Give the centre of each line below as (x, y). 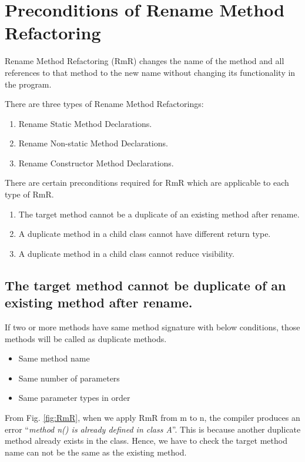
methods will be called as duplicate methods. (86, 338)
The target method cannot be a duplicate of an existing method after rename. (159, 214)
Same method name (54, 358)
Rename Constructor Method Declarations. (96, 163)
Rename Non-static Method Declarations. (93, 143)
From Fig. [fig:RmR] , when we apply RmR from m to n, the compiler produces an (152, 417)
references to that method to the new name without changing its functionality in (150, 72)
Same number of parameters (69, 378)
